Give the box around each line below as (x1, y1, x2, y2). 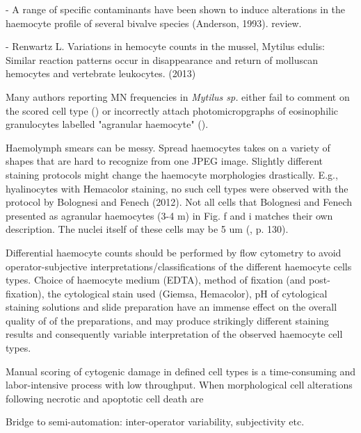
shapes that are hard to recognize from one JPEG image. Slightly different (6, 154, 323, 168)
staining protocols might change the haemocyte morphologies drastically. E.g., (6, 167, 338, 181)
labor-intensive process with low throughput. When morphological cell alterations (6, 377, 353, 392)
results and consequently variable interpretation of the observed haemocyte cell (6, 327, 343, 341)
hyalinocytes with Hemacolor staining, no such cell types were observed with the (6, 181, 348, 195)
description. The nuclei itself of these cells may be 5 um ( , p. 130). (6, 222, 289, 236)
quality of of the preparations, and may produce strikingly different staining (6, 313, 329, 327)
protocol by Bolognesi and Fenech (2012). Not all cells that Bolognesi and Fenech (6, 195, 353, 209)
